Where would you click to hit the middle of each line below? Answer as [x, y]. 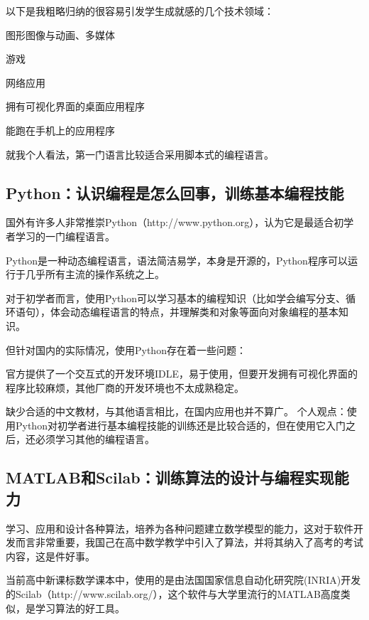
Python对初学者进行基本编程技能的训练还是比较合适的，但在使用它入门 [180, 425]
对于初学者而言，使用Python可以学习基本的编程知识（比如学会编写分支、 [176, 298]
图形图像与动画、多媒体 [60, 34]
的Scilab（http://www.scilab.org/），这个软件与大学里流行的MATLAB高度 [173, 594]
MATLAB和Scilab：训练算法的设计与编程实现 [170, 477]
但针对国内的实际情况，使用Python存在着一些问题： [126, 349]
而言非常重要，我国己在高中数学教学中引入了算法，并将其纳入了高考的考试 [189, 542]
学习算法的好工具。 [80, 608]
